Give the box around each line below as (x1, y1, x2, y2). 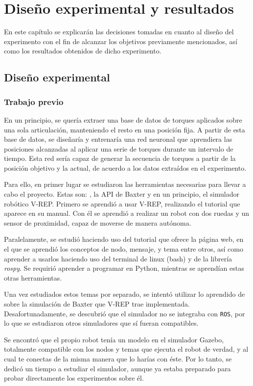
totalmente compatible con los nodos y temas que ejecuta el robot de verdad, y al (4, 344, 249, 354)
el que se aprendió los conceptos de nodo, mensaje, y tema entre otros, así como (4, 244, 243, 254)
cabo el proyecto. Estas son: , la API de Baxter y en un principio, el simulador (4, 189, 239, 199)
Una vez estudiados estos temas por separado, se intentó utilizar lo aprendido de (4, 289, 245, 299)
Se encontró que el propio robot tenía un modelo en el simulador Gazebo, (4, 334, 224, 344)
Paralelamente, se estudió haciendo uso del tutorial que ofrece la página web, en (4, 234, 244, 244)
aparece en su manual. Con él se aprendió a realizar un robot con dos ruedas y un (4, 208, 250, 218)
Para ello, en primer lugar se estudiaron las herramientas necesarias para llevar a (4, 179, 246, 189)
